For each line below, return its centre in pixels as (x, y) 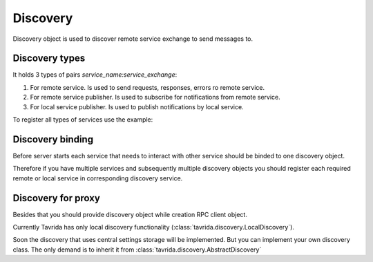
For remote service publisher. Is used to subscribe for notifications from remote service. (155, 97)
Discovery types (49, 58)
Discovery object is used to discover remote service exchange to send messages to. (133, 39)
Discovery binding (53, 139)
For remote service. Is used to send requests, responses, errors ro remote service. (147, 87)
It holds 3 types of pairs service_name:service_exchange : (95, 75)
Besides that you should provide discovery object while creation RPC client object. (130, 214)
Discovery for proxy (56, 198)
